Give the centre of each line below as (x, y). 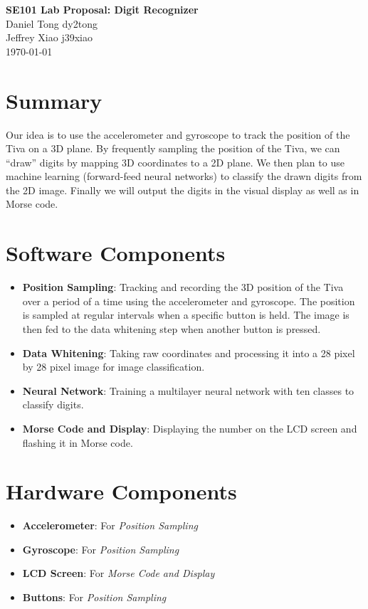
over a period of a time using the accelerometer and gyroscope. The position (189, 301)
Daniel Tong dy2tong (52, 23)
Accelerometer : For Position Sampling (110, 525)
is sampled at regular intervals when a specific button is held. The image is (186, 315)
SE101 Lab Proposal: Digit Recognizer (102, 9)
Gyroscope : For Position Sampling (101, 549)
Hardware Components (121, 491)
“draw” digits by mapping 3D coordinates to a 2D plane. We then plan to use (175, 162)
